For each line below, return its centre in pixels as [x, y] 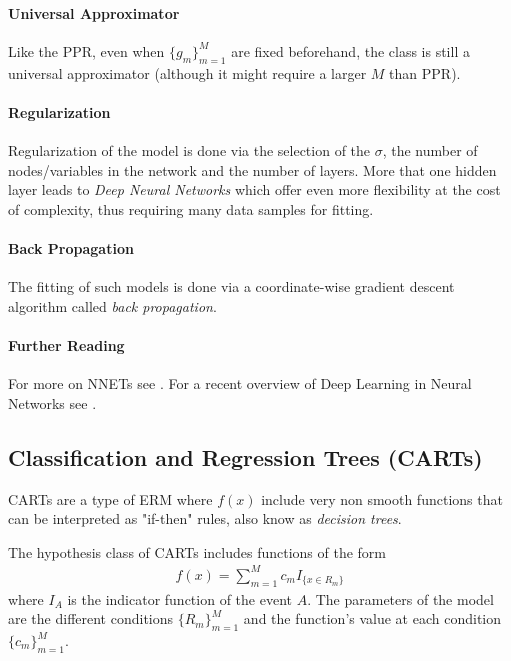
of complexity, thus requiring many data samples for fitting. [191, 208]
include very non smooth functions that [382, 498]
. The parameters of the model [400, 598]
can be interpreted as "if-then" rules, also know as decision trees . [205, 518]
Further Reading [66, 344]
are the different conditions [91, 618]
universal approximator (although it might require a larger [187, 72]
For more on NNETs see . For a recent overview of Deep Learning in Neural [240, 383]
